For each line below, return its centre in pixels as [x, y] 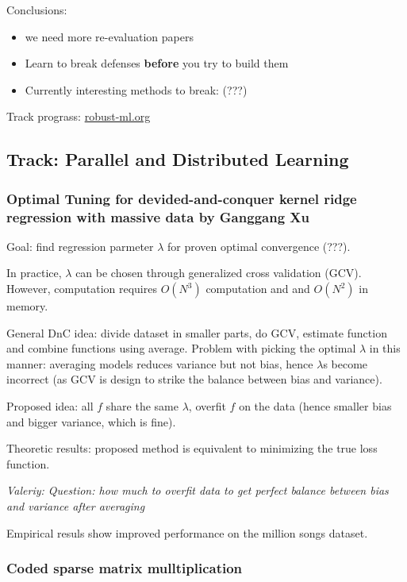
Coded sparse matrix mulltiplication [125, 568]
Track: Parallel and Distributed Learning [178, 159]
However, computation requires [82, 289]
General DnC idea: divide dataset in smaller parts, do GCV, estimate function [197, 332]
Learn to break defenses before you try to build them [157, 63]
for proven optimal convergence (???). [259, 246]
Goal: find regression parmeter [80, 246]
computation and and [258, 289]
